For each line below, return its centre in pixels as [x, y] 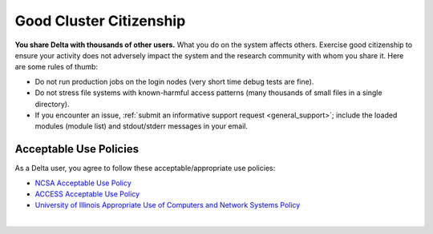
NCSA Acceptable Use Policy [83, 183]
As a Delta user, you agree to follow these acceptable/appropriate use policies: [145, 169]
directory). [52, 104]
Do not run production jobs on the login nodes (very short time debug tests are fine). [174, 81]
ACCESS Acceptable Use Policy [87, 194]
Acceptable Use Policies [77, 149]
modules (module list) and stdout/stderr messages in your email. [142, 126]
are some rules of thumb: [57, 67]
